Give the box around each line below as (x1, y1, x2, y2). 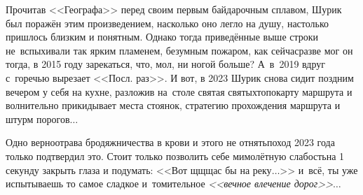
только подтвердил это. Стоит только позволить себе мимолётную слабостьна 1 (6, 148, 345, 163)
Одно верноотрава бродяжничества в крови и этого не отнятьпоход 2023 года (6, 135, 335, 150)
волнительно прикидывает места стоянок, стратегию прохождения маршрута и (6, 98, 341, 113)
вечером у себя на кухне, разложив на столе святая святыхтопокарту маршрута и (6, 84, 352, 99)
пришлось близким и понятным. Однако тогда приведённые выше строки (6, 29, 319, 44)
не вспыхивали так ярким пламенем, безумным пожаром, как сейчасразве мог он (6, 43, 353, 57)
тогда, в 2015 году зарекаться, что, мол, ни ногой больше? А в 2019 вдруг (6, 57, 326, 71)
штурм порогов (6, 111, 70, 126)
